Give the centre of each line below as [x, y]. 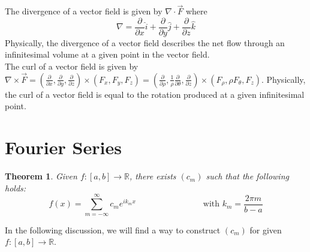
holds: [16, 187]
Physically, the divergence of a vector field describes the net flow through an [145, 42]
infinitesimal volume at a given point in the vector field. [107, 54]
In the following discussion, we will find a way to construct [113, 229]
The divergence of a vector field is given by [84, 11]
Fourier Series [63, 147]
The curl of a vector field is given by [72, 66]
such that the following [247, 176]
